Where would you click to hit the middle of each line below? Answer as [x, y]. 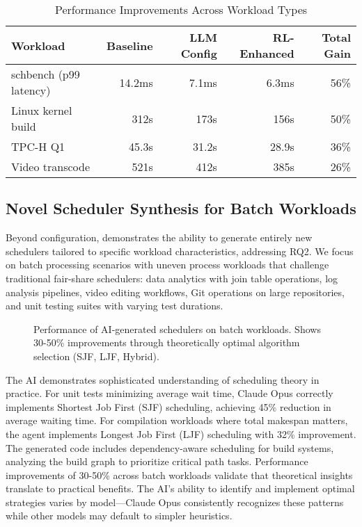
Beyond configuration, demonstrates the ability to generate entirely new [159, 237]
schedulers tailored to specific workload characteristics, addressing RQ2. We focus [180, 251]
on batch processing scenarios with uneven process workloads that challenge [167, 265]
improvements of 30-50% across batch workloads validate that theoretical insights [179, 475]
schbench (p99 [46, 74]
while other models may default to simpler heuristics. [119, 516]
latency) [31, 90]
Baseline [130, 45]
